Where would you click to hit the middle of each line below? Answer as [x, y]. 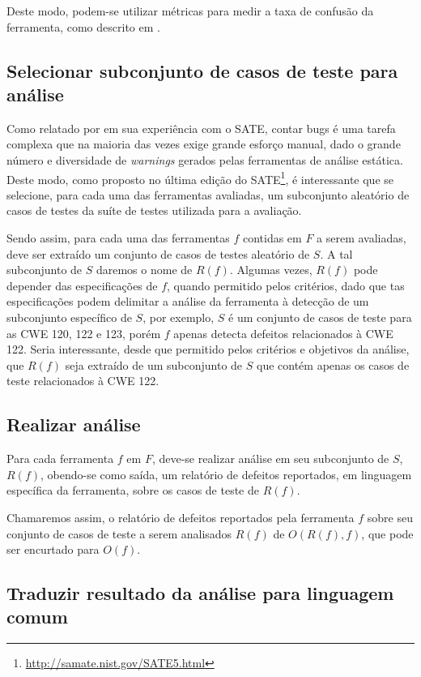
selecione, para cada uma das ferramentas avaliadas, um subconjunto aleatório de [208, 194]
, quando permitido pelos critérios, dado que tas [286, 285]
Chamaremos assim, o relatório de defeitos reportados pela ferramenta [181, 517]
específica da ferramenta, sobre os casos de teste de [133, 490]
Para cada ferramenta [60, 458]
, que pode [387, 533]
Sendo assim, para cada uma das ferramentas [118, 238]
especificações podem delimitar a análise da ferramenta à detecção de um [188, 301]
